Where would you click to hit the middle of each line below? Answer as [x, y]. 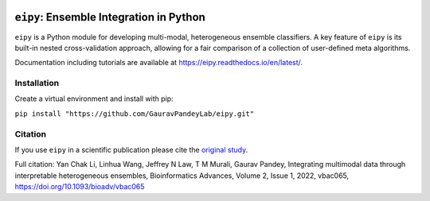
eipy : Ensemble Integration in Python [110, 17]
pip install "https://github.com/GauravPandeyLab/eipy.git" [135, 114]
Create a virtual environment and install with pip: [94, 99]
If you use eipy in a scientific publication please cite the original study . [131, 149]
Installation [37, 83]
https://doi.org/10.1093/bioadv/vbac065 [80, 187]
